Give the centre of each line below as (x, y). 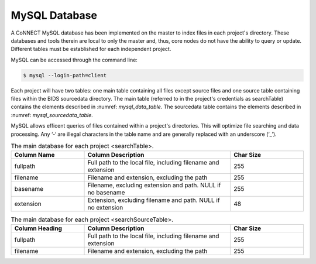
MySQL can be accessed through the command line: (74, 60)
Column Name (35, 155)
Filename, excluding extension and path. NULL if (154, 186)
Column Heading (38, 228)
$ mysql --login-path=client (65, 75)
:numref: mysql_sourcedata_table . (52, 115)
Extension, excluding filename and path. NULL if (154, 200)
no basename (106, 193)
